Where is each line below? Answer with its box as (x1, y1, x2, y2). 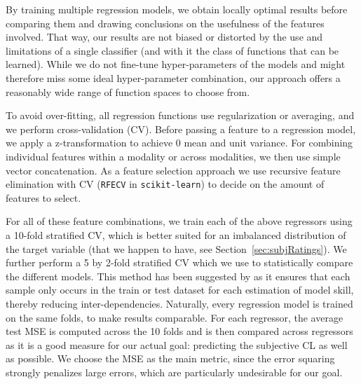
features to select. (6, 190, 81, 205)
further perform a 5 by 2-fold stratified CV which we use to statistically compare (6, 255, 353, 270)
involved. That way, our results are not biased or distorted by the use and (6, 29, 323, 44)
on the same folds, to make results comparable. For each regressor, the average (6, 310, 343, 324)
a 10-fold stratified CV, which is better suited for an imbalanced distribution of (6, 227, 346, 242)
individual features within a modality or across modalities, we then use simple (6, 149, 341, 163)
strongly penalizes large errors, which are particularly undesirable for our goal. (6, 364, 343, 379)
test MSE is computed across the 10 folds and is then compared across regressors (6, 324, 353, 338)
